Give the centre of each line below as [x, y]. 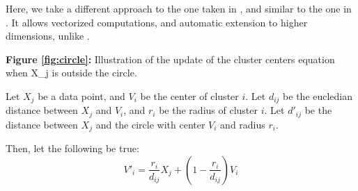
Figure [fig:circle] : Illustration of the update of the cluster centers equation [170, 59]
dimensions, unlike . [48, 36]
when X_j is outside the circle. [71, 73]
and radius [243, 124]
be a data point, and [81, 95]
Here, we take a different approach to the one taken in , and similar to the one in [179, 8]
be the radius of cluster [208, 110]
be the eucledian [318, 95]
